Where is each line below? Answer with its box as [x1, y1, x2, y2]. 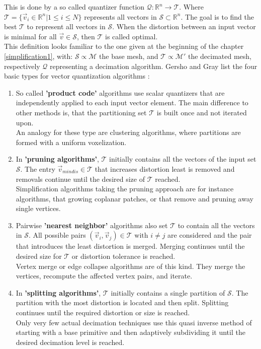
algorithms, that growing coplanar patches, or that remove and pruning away [16, 193, 253, 203]
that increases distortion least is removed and [95, 163, 235, 174]
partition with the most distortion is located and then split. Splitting [16, 297, 229, 308]
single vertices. [16, 203, 61, 214]
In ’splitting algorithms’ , [16, 287, 101, 298]
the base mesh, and [99, 50, 158, 61]
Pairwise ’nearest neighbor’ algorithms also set [16, 220, 168, 230]
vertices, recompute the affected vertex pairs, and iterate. [16, 270, 193, 281]
